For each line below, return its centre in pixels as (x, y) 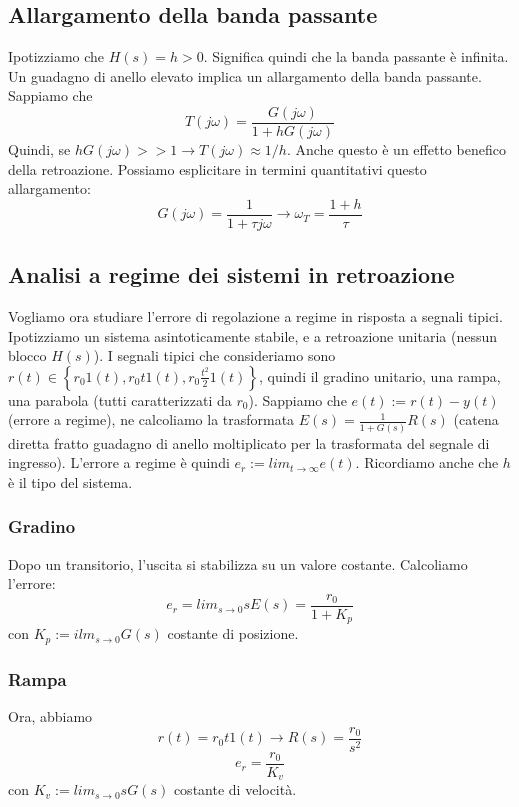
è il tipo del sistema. (70, 481)
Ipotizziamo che (56, 56)
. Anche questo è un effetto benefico (396, 149)
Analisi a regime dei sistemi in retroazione (231, 274)
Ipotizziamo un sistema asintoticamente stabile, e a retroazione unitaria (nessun (252, 335)
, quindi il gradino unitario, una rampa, (379, 375)
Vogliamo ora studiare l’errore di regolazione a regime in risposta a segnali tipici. (255, 316)
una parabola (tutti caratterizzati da (120, 399)
